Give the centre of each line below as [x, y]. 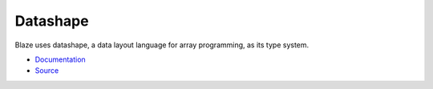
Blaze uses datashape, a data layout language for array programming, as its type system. [162, 45]
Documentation [60, 59]
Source [47, 71]
